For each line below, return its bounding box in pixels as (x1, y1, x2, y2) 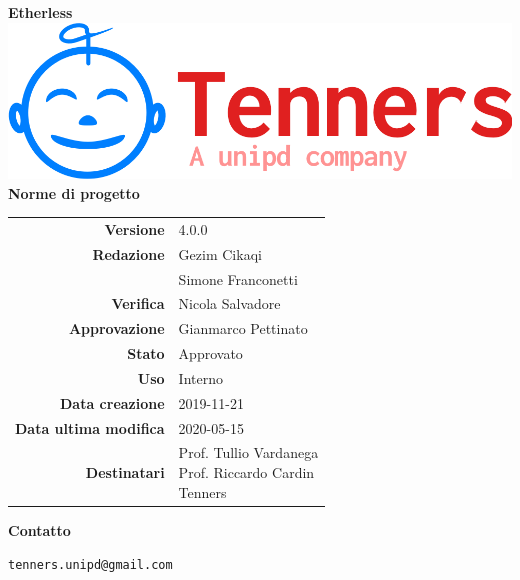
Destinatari (85, 462, 165, 483)
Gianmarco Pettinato (178, 318, 308, 339)
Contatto (8, 519, 71, 540)
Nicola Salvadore (178, 293, 281, 314)
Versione (104, 218, 165, 239)
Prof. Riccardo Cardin (178, 462, 315, 483)
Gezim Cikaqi (178, 243, 262, 264)
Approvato (178, 343, 243, 364)
